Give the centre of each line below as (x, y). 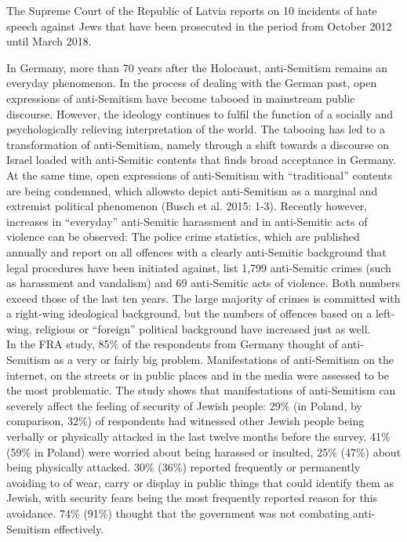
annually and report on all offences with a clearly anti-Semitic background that (196, 251)
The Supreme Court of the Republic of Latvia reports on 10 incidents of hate (192, 10)
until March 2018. (49, 41)
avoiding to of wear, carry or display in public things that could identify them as (200, 482)
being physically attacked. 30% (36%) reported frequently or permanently (184, 467)
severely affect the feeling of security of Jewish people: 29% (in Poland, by (184, 405)
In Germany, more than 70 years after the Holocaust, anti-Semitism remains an (197, 67)
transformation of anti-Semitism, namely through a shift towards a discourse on (198, 144)
